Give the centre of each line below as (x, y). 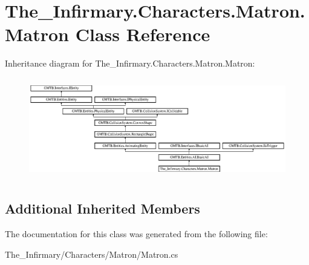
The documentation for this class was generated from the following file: (136, 234)
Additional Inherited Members (102, 208)
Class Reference (143, 34)
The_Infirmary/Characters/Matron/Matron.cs (92, 254)
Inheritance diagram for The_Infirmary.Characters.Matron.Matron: (130, 63)
